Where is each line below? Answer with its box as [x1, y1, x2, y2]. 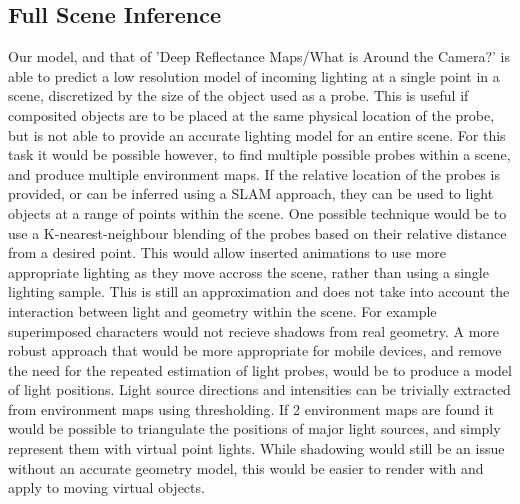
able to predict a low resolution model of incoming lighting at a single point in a [8, 65, 500, 86]
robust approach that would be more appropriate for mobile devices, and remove [8, 340, 502, 361]
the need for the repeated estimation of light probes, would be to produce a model [8, 359, 512, 380]
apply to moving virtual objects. [8, 477, 205, 498]
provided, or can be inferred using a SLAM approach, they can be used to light [8, 183, 494, 204]
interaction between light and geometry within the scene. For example [8, 300, 437, 321]
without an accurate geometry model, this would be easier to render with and [8, 457, 484, 478]
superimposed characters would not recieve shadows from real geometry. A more [8, 320, 500, 341]
